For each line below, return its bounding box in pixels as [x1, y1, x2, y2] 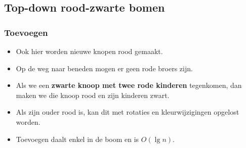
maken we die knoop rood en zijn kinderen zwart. [16, 89, 170, 100]
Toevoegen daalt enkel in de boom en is [16, 133, 139, 144]
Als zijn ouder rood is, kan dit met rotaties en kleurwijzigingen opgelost [16, 107, 239, 117]
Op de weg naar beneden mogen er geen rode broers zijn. [16, 63, 193, 73]
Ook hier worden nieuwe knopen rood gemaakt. [16, 46, 163, 56]
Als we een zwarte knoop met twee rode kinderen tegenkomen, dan [16, 80, 242, 90]
